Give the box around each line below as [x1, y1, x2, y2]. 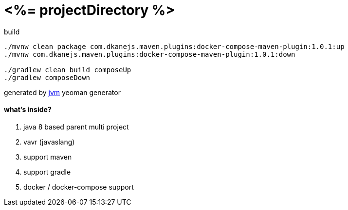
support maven [23, 152, 72, 161]
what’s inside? [4, 105, 52, 114]
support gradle [23, 167, 71, 176]
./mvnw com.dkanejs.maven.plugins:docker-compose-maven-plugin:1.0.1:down [4, 50, 295, 58]
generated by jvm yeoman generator [4, 88, 121, 97]
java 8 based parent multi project [23, 122, 129, 131]
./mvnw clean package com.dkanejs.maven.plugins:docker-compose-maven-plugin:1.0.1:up [4, 42, 345, 50]
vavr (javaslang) [23, 137, 75, 146]
